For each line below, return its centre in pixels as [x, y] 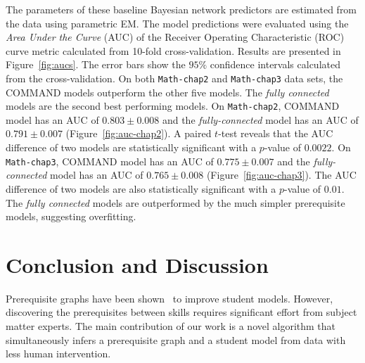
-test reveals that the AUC [276, 133]
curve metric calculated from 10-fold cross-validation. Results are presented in [173, 50]
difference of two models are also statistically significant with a [141, 188]
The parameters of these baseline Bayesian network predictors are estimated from [181, 9]
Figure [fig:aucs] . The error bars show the [96, 64]
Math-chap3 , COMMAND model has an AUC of [110, 161]
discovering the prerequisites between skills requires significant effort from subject [181, 312]
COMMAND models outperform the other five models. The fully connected [167, 92]
